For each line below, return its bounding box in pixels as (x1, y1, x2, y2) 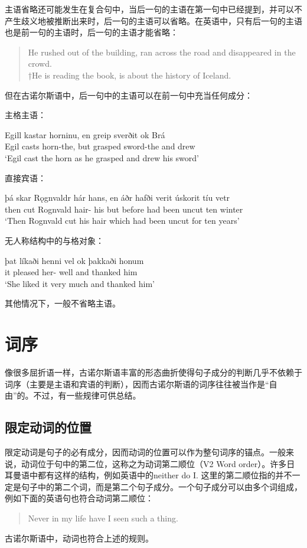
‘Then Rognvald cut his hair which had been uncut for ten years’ (5, 214, 240, 227)
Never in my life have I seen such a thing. (28, 511, 178, 524)
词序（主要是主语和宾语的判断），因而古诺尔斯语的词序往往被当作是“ (5, 377, 269, 390)
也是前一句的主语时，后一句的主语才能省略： (5, 26, 178, 38)
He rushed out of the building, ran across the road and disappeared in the (28, 45, 296, 58)
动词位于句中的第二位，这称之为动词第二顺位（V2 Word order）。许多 (21, 457, 287, 469)
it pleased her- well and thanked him (5, 266, 138, 278)
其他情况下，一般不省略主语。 (5, 297, 120, 309)
